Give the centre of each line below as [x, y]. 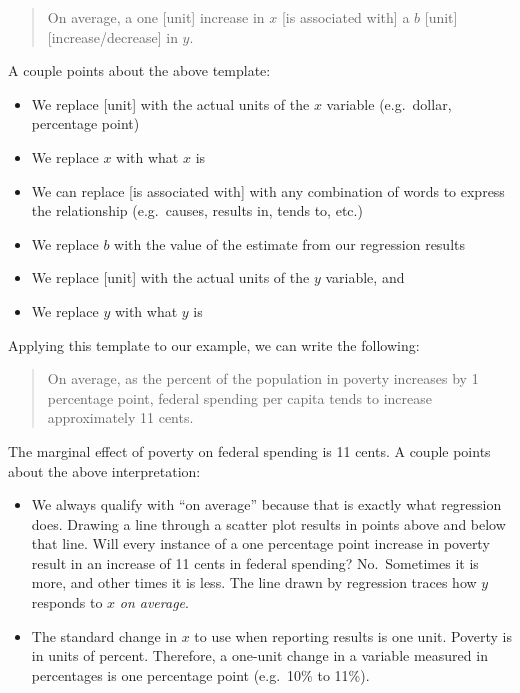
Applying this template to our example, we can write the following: [214, 344]
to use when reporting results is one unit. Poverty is [353, 635]
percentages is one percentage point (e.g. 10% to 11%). [200, 674]
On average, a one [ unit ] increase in [156, 17]
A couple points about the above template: [139, 70]
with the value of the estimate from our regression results [290, 243]
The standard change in [104, 635]
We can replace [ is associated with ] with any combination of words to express [268, 190]
